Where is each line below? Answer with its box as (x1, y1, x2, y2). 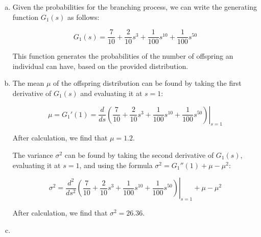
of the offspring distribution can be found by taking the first (53, 78, 242, 88)
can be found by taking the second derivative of (64, 150, 214, 160)
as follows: (67, 11, 100, 22)
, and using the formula (79, 159, 153, 170)
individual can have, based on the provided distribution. (12, 60, 188, 71)
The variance (12, 150, 53, 160)
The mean (12, 78, 44, 88)
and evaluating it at (80, 88, 143, 99)
